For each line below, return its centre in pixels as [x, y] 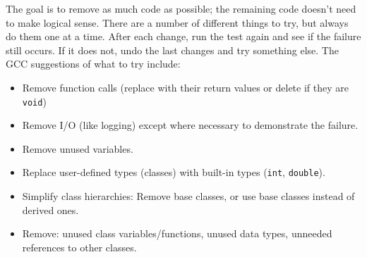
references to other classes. [79, 247]
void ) [34, 101]
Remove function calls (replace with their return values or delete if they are [185, 87]
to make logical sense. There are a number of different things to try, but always [177, 22]
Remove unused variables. [78, 148]
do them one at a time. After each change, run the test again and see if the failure [183, 36]
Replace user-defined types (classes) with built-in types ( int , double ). [174, 172]
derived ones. [50, 209]
